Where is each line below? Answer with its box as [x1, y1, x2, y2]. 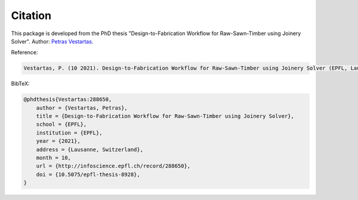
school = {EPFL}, [36, 121, 87, 128]
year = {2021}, [36, 137, 81, 145]
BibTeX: [11, 80, 30, 87]
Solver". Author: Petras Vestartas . [11, 37, 94, 45]
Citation [11, 9, 52, 22]
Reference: [11, 49, 38, 56]
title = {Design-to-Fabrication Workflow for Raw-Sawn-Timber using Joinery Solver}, [36, 113, 295, 120]
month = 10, [36, 155, 72, 161]
